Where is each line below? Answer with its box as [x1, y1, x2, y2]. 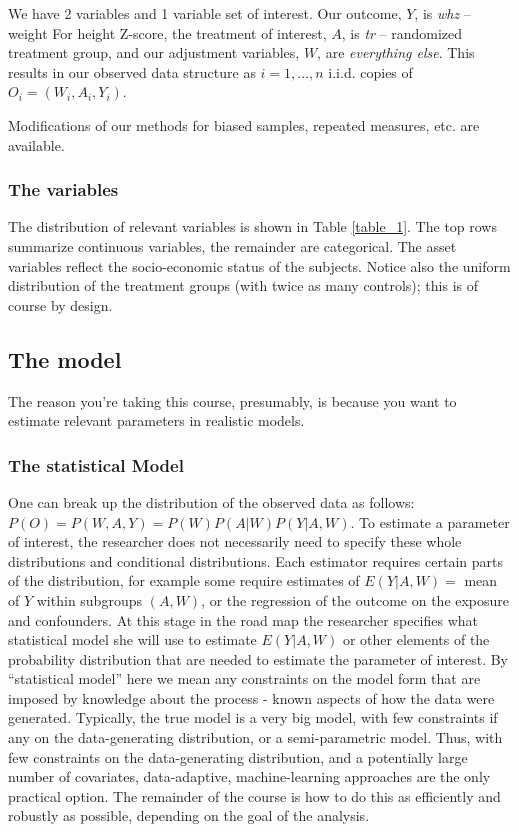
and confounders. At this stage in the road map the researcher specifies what [8, 609, 479, 630]
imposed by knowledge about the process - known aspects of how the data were [8, 687, 495, 708]
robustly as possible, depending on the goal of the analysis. [8, 805, 370, 826]
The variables [8, 177, 119, 202]
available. [8, 134, 65, 155]
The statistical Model [8, 452, 184, 477]
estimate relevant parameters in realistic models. [8, 410, 305, 431]
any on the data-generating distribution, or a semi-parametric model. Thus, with [8, 727, 503, 748]
